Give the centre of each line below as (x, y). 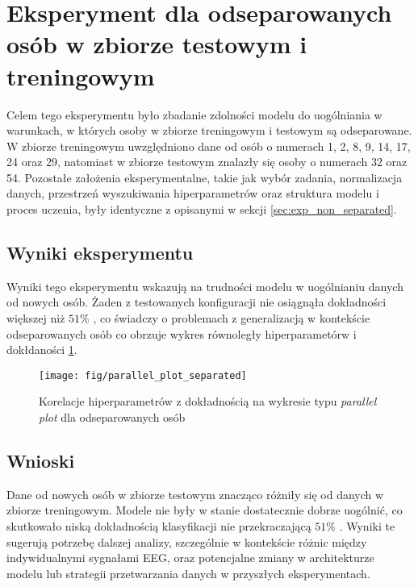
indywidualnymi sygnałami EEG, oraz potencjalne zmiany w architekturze (190, 558)
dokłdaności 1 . (42, 350)
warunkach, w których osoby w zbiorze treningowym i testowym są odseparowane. (209, 130)
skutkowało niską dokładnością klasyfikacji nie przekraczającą (159, 526)
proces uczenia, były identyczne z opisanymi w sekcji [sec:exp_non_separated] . (202, 209)
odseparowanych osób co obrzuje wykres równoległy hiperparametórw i (182, 333)
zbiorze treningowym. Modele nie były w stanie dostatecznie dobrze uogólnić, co (205, 510)
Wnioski (41, 461)
